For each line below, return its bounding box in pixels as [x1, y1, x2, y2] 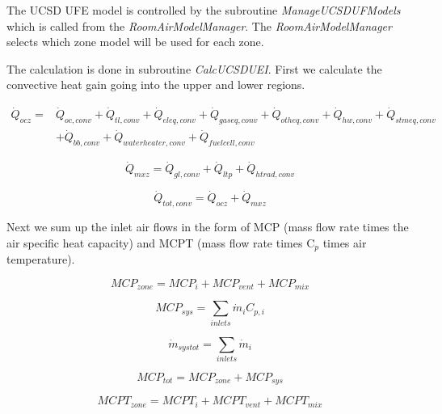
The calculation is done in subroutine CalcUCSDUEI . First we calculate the [6, 60, 382, 77]
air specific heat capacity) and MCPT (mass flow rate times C [6, 234, 315, 251]
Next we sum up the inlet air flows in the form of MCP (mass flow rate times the [6, 218, 409, 235]
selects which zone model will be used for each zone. [6, 33, 264, 50]
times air [322, 234, 367, 251]
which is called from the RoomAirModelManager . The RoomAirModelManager [6, 17, 392, 34]
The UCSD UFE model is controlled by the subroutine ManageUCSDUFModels [6, 2, 401, 18]
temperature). [6, 251, 75, 268]
